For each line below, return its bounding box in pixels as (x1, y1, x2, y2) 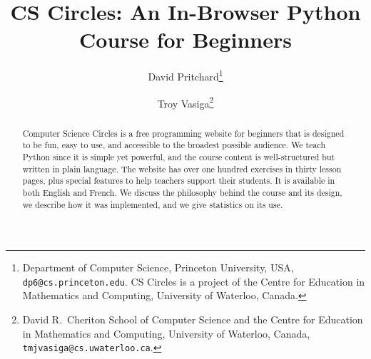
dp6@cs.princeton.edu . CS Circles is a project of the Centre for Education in (22, 274, 365, 288)
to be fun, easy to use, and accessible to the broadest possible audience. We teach (22, 139, 326, 151)
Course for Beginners (79, 25, 292, 54)
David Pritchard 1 (148, 67, 223, 83)
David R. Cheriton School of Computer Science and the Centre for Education (22, 312, 363, 327)
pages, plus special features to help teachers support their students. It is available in (22, 175, 335, 187)
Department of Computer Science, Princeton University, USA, (22, 260, 294, 275)
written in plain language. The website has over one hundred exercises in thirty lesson (22, 162, 342, 175)
